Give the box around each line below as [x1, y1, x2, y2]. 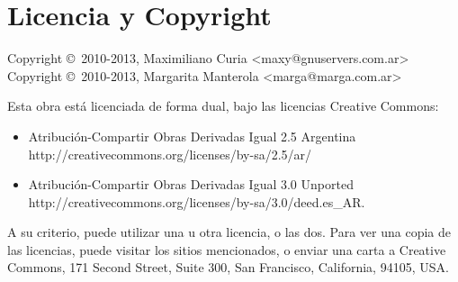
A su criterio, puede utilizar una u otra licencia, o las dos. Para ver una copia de [7, 223, 451, 241]
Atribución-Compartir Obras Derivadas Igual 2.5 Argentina [28, 126, 356, 145]
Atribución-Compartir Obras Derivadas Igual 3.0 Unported [28, 175, 354, 194]
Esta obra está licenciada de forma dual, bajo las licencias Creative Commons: [7, 96, 439, 115]
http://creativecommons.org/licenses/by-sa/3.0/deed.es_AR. [28, 192, 365, 211]
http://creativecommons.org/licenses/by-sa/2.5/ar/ [28, 144, 312, 163]
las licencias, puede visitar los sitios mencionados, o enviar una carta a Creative [7, 240, 446, 259]
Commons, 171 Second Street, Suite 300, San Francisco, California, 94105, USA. [7, 258, 449, 277]
